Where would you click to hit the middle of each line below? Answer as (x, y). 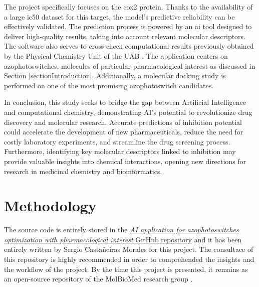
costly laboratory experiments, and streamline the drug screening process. (117, 141)
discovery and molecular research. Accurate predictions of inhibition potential (123, 122)
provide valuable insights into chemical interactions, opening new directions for (125, 161)
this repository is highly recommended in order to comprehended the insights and (129, 259)
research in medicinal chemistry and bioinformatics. (83, 171)
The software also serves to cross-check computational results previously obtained (129, 46)
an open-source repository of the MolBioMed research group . (98, 279)
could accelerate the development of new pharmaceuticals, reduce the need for (124, 132)
